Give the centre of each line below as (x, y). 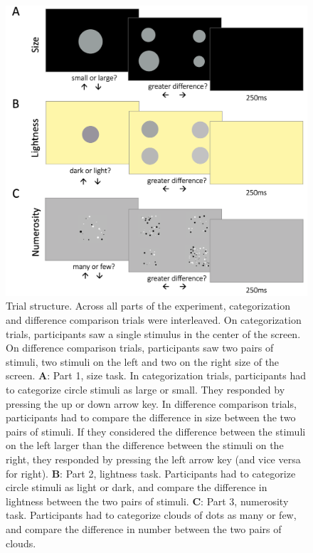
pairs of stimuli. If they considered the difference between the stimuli (156, 431)
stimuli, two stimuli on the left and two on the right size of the (143, 361)
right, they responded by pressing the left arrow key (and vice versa (153, 459)
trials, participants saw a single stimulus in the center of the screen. (153, 333)
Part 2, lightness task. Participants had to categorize (181, 473)
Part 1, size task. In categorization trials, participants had (180, 375)
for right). (27, 473)
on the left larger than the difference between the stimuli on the (145, 445)
